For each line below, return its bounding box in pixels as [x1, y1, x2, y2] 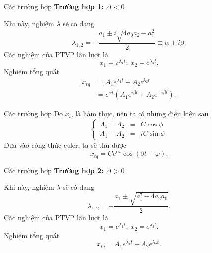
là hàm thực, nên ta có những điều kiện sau [75, 108, 209, 119]
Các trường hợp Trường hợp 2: [4, 165, 104, 175]
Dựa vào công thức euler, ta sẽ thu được [4, 139, 127, 150]
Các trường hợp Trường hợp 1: [4, 1, 104, 11]
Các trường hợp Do [4, 108, 63, 119]
